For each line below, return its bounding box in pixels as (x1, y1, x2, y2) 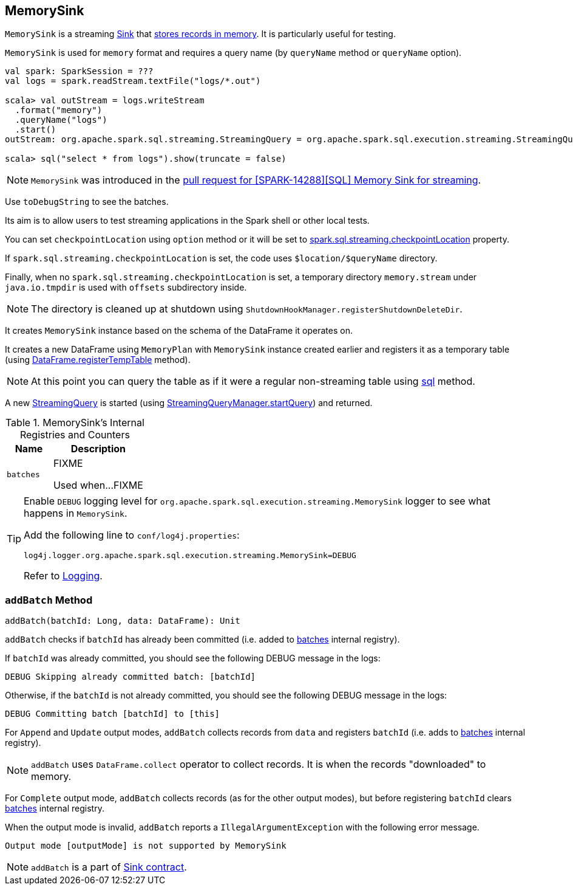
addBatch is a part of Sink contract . (31, 861, 187, 874)
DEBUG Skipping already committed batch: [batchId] (5, 672, 256, 682)
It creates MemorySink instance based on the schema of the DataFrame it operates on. (5, 325, 353, 336)
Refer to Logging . (24, 570, 103, 582)
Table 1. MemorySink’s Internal (5, 416, 144, 429)
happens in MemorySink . (24, 507, 127, 520)
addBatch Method (5, 593, 93, 606)
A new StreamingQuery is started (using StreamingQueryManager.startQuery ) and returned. (5, 398, 373, 409)
